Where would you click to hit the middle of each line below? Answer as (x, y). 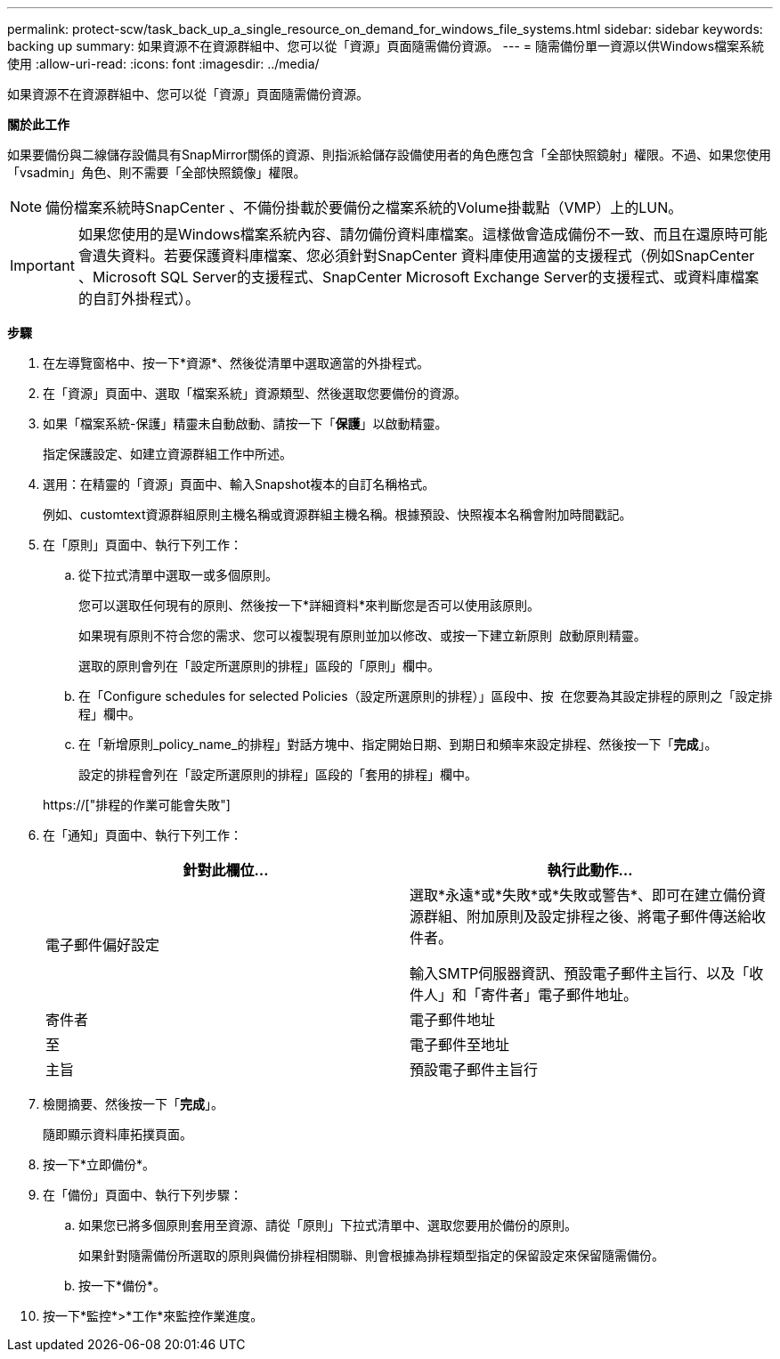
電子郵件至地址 (460, 1045)
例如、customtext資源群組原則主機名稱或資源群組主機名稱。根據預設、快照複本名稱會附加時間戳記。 (337, 514)
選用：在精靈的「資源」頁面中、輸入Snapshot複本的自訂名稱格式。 (239, 484)
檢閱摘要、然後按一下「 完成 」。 (133, 1104)
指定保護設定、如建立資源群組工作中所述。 (167, 454)
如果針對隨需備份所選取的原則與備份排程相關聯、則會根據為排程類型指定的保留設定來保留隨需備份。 (371, 1255)
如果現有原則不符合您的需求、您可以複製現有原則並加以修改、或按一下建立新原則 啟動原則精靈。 (362, 635)
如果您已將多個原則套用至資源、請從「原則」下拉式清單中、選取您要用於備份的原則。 (328, 1225)
